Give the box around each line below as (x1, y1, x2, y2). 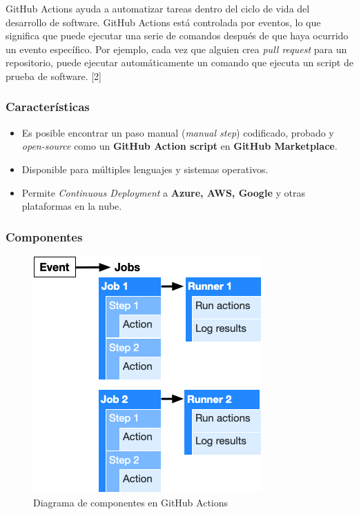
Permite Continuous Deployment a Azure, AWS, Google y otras (21, 185, 305, 199)
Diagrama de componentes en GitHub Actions (33, 495, 229, 509)
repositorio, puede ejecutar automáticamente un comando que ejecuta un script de (6, 55, 353, 70)
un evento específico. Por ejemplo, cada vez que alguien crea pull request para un (6, 41, 347, 56)
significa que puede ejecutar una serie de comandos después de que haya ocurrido (6, 28, 349, 43)
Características (6, 98, 90, 115)
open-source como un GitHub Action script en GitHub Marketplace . (21, 139, 338, 153)
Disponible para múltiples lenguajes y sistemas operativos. (21, 161, 269, 176)
